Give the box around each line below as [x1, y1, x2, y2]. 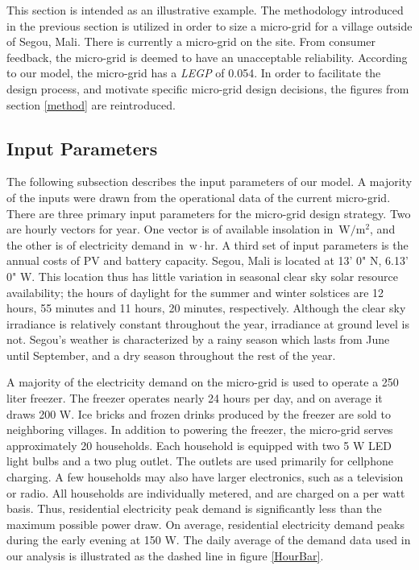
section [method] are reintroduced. [6, 96, 176, 113]
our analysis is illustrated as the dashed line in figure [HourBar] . [6, 547, 324, 564]
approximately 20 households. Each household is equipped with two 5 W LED [6, 436, 392, 453]
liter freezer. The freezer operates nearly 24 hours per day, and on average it [6, 390, 383, 407]
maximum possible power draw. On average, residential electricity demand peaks [6, 515, 404, 532]
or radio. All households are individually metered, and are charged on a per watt [6, 484, 405, 501]
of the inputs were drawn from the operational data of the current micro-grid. [6, 188, 391, 205]
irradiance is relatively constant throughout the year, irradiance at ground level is [6, 315, 409, 332]
